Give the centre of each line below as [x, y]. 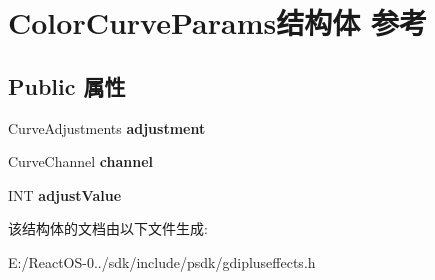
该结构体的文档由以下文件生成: [108, 228]
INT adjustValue [65, 194]
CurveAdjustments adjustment [107, 127]
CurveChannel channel [81, 161]
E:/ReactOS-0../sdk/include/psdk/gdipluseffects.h [162, 261]
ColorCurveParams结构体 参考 [217, 22]
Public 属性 [67, 85]
